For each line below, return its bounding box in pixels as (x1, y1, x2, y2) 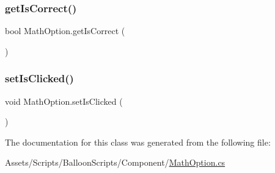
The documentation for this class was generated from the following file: (5, 135, 271, 148)
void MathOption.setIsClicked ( (5, 94, 123, 107)
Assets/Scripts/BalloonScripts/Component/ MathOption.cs (5, 156, 226, 169)
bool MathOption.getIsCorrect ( (5, 24, 125, 37)
